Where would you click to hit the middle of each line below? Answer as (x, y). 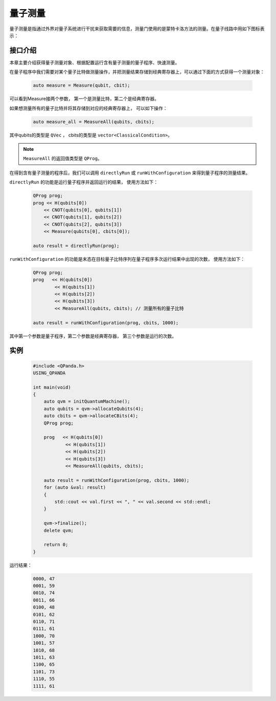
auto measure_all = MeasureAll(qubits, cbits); (94, 122)
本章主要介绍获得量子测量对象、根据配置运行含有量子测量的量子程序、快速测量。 (95, 62)
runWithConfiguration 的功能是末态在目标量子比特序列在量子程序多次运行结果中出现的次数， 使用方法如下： (127, 259)
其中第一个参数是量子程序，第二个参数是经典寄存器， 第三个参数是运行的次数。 (93, 336)
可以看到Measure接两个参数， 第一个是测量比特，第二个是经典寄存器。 (84, 99)
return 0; (56, 545)
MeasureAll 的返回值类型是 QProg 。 (63, 159)
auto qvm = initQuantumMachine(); (87, 402)
